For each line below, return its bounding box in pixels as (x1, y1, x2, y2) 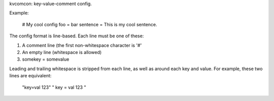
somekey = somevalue (22, 56, 70, 63)
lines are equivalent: (9, 73, 52, 79)
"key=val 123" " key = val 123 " (22, 84, 86, 90)
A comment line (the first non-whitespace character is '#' (22, 42, 142, 48)
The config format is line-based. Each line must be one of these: (9, 33, 144, 39)
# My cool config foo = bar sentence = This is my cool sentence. (22, 21, 157, 27)
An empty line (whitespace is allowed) (22, 49, 102, 55)
